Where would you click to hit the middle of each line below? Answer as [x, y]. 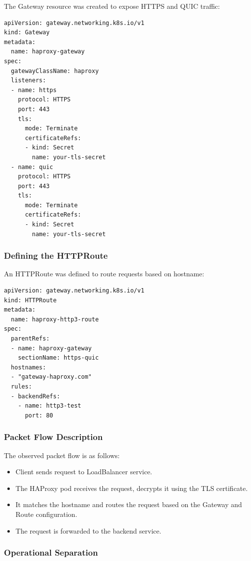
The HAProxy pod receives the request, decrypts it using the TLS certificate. [132, 488]
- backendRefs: [36, 396]
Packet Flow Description [53, 437]
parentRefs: [30, 339]
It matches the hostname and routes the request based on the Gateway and [129, 504]
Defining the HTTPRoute [56, 256]
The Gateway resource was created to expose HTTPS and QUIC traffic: [112, 6]
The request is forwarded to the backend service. [88, 530]
